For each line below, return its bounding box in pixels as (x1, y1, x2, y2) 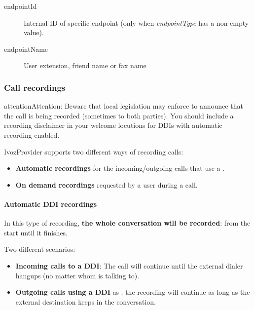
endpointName (4, 43, 48, 54)
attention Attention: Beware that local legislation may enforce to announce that (4, 101, 243, 111)
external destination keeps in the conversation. (15, 296, 156, 307)
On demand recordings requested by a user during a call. (15, 179, 198, 190)
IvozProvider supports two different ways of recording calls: (4, 146, 183, 156)
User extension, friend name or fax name (24, 60, 146, 71)
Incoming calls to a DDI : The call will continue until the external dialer (15, 260, 243, 271)
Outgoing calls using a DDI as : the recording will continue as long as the (15, 287, 250, 297)
